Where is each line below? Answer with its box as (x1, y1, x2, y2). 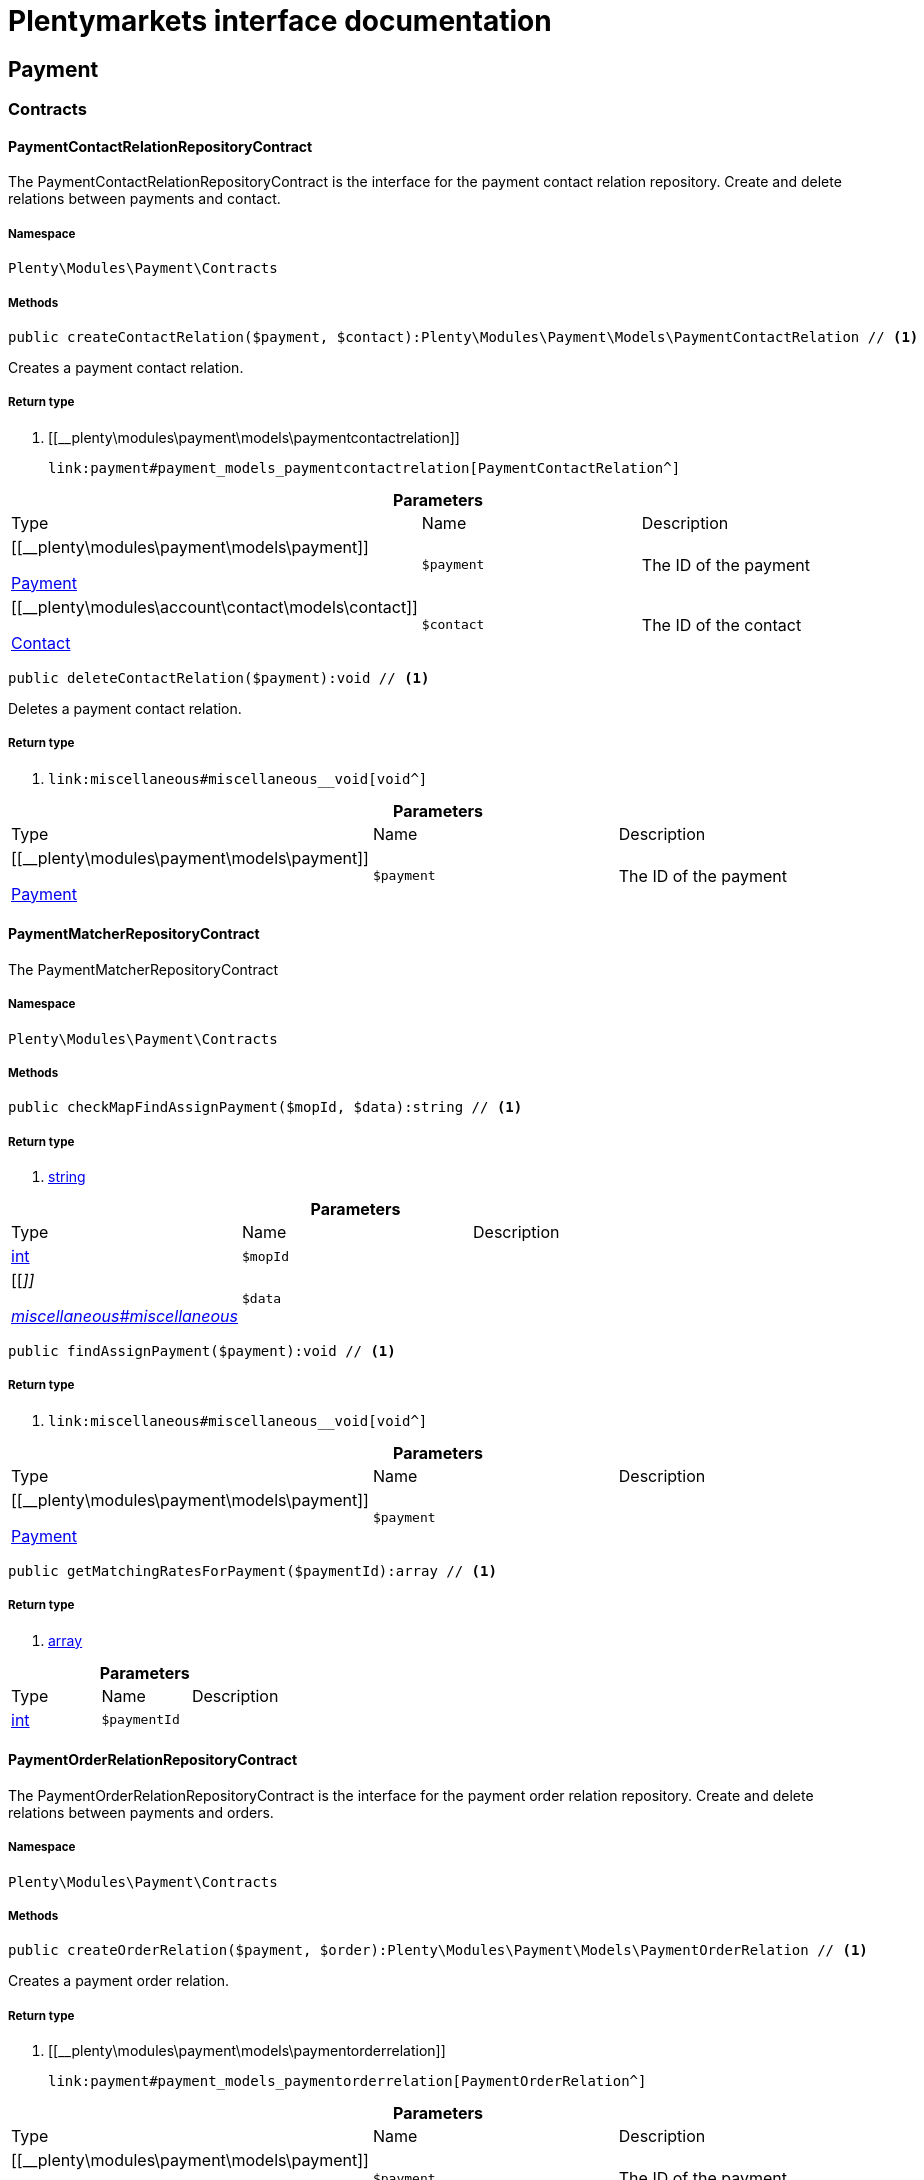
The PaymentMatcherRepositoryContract (8, 960, 279, 978)
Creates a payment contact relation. (8, 358, 244, 376)
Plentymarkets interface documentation (8, 4, 552, 38)
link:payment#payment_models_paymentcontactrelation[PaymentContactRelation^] (48, 459, 681, 476)
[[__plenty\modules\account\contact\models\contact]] (11, 596, 418, 617)
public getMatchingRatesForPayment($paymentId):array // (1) (8, 1562, 497, 1579)
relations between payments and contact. (8, 190, 281, 208)
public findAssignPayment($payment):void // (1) (8, 1343, 396, 1360)
